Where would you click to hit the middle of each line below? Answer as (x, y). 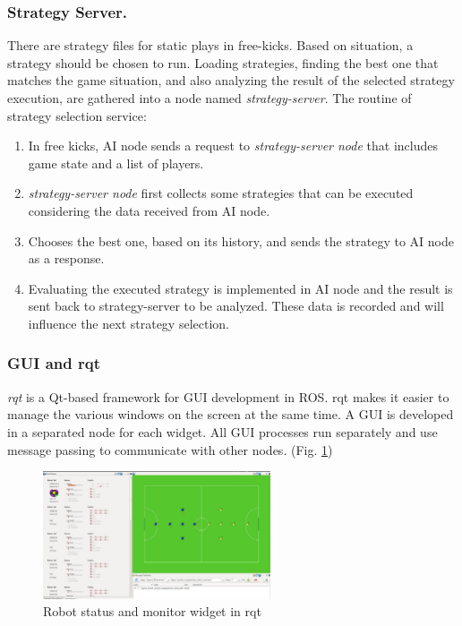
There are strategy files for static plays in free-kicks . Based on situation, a (210, 45)
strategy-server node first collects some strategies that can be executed (221, 193)
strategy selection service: (77, 115)
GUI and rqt (54, 363)
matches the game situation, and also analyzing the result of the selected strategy (231, 80)
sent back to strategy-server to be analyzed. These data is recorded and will (236, 306)
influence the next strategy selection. (128, 323)
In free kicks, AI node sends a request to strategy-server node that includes (233, 146)
